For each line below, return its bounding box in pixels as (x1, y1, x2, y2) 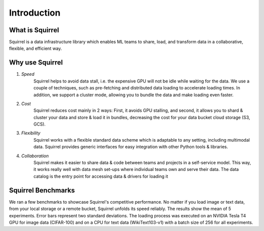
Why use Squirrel (9, 59, 63, 67)
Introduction (9, 7, 61, 18)
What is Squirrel (9, 26, 59, 34)
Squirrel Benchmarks (9, 186, 75, 194)
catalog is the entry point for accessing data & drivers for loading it (33, 173, 168, 179)
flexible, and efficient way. (9, 45, 62, 51)
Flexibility (21, 130, 41, 136)
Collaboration (21, 153, 49, 159)
